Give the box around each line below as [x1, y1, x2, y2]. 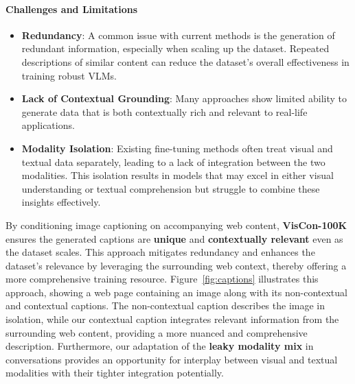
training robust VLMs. [21, 68, 117, 82]
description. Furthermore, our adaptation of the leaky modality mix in [5, 339, 314, 353]
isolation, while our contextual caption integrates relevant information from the [5, 312, 339, 326]
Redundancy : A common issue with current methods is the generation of [21, 27, 335, 42]
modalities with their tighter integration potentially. [5, 365, 224, 380]
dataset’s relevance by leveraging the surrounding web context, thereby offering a [5, 258, 347, 272]
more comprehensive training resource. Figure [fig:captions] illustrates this [5, 272, 319, 286]
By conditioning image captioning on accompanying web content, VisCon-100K [5, 217, 347, 232]
